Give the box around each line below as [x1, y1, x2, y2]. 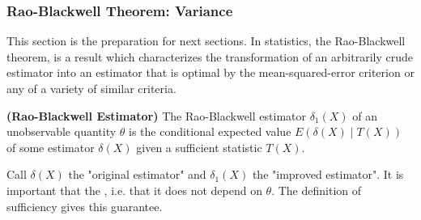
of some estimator [6, 138, 95, 155]
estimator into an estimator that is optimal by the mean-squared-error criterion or [6, 64, 415, 81]
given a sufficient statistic [136, 138, 262, 155]
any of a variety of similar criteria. [6, 80, 176, 96]
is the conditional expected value [128, 123, 291, 140]
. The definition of [271, 181, 362, 198]
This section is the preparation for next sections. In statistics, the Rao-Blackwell [6, 32, 406, 49]
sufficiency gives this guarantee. [6, 197, 163, 214]
